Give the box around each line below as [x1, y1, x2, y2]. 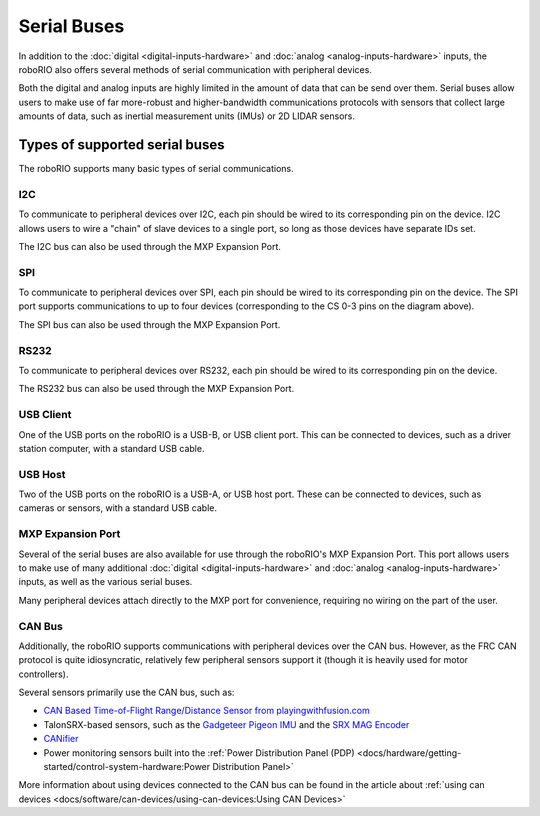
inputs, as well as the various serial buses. [18, 576, 193, 588]
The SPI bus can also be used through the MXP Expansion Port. [18, 318, 281, 330]
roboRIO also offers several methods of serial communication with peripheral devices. [18, 63, 372, 75]
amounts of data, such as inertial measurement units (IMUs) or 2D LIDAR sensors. [18, 110, 355, 122]
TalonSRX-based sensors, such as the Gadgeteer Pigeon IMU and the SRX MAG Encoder [43, 718, 410, 730]
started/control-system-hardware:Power [43, 761, 211, 773]
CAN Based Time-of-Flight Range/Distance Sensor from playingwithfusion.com [43, 705, 370, 717]
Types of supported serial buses [18, 136, 225, 153]
